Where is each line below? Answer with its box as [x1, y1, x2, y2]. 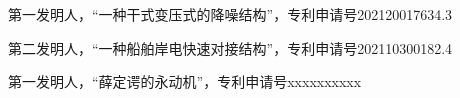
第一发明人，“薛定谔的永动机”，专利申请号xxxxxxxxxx [8, 71, 362, 92]
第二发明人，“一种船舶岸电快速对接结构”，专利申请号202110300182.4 [8, 37, 453, 58]
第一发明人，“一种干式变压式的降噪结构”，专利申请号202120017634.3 [8, 4, 453, 24]
